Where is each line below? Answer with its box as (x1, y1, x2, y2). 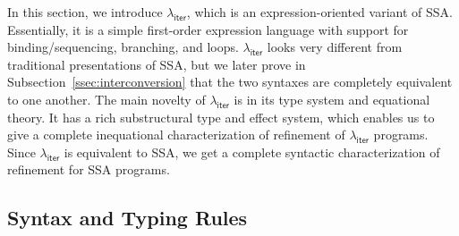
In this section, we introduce (7, 3, 163, 21)
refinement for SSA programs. (7, 160, 170, 179)
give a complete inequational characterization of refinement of (7, 125, 345, 144)
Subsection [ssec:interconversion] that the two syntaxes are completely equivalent (7, 72, 453, 91)
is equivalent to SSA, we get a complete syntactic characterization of (64, 142, 440, 161)
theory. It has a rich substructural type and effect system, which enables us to (7, 107, 435, 126)
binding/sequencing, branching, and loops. (7, 38, 239, 56)
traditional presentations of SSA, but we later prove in (7, 55, 306, 73)
